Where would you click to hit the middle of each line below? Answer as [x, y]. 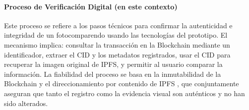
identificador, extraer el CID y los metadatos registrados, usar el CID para [117, 54]
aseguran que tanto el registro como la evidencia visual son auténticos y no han [124, 93]
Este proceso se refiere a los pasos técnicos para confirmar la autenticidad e [118, 25]
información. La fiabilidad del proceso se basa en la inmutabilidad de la [113, 74]
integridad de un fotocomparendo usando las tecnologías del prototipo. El [116, 35]
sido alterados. [26, 103]
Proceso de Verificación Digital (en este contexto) [91, 6]
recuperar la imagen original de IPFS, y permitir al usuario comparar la [113, 64]
